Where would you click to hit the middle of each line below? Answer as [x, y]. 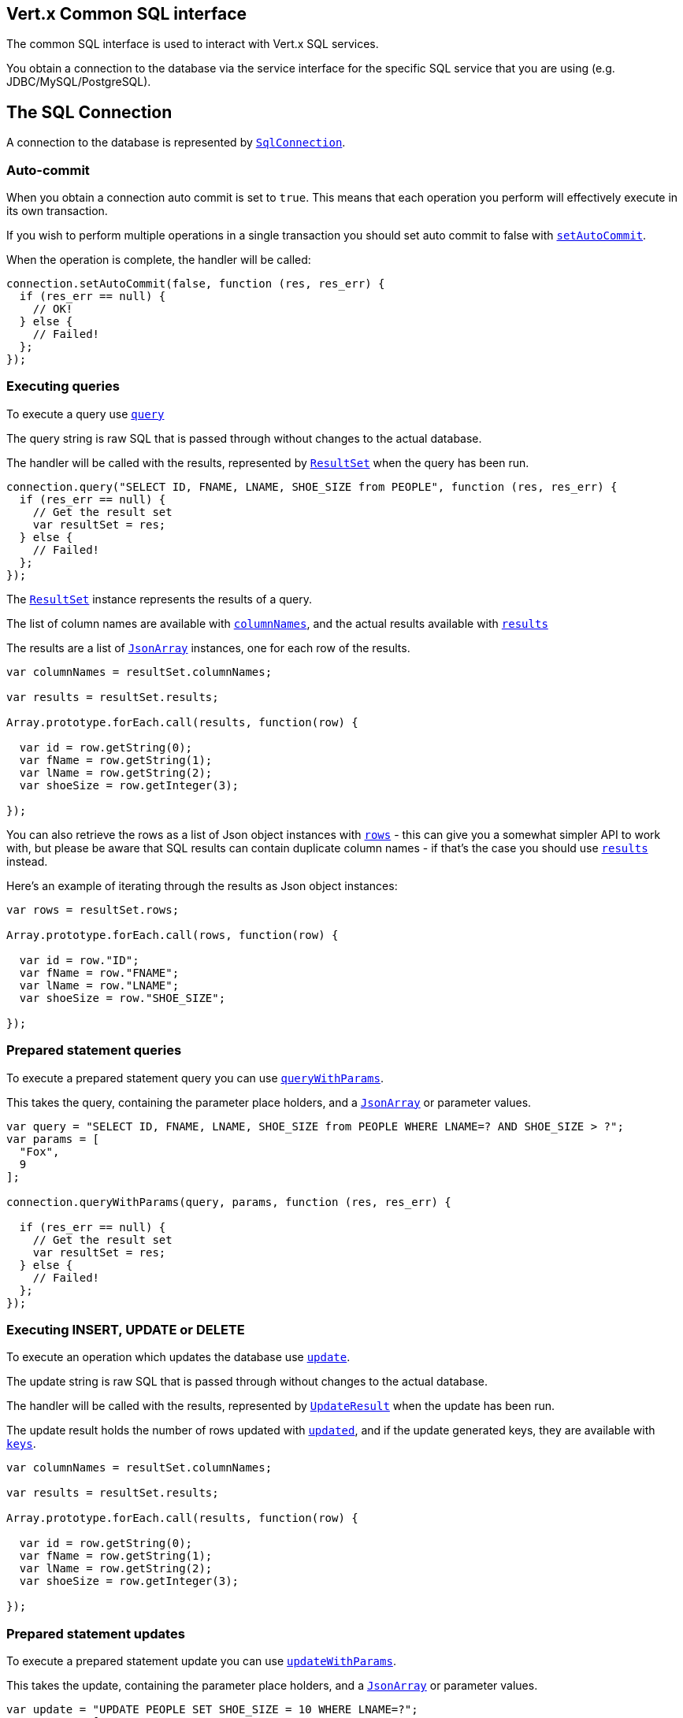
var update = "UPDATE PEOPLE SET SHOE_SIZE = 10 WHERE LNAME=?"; [212, 1710]
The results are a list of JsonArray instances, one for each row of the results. [208, 647]
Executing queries [63, 386]
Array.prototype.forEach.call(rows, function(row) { [173, 935]
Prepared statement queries [94, 1050]
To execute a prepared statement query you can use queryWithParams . [195, 1078]
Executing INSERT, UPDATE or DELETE [126, 1329]
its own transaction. [57, 211]
